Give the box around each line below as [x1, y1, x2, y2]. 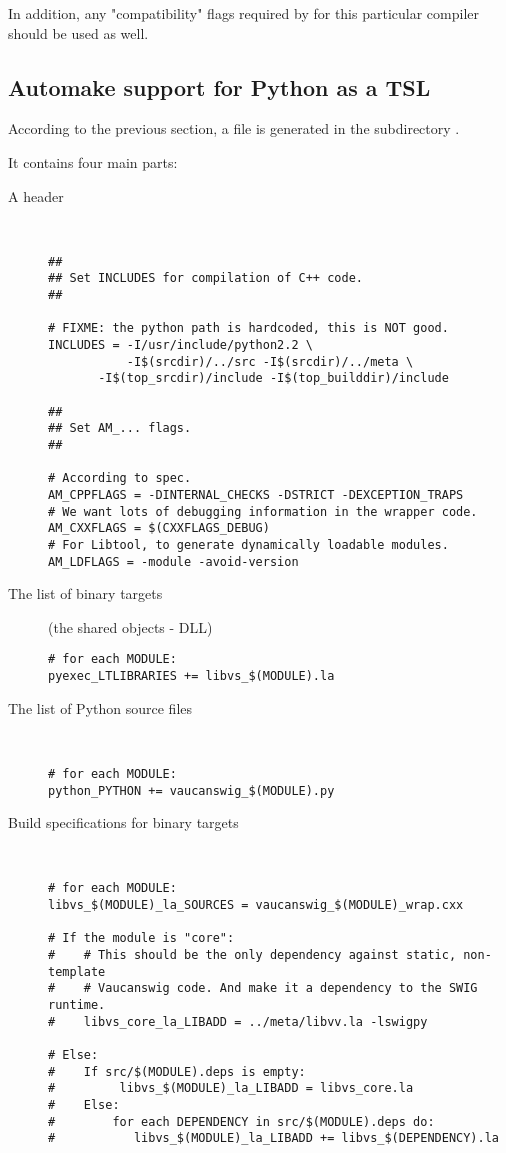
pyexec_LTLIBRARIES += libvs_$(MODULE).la [48, 669, 335, 684]
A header [8, 185, 64, 206]
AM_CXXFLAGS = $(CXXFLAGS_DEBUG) [48, 521, 270, 536]
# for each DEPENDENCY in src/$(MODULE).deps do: [48, 1114, 435, 1129]
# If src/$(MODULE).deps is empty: [48, 1064, 306, 1079]
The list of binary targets [8, 583, 163, 604]
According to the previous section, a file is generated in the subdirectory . [8, 118, 460, 139]
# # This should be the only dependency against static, [48, 948, 457, 963]
